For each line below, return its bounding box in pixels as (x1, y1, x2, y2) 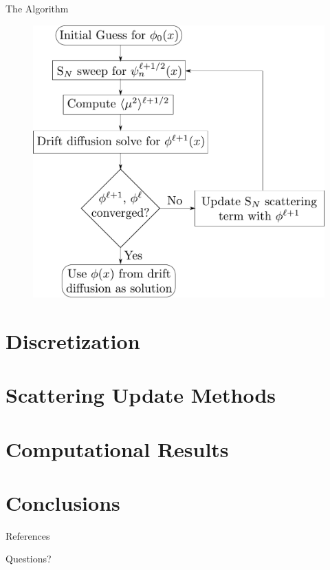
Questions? (5, 551, 52, 566)
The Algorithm (5, 1, 69, 15)
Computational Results (5, 434, 229, 463)
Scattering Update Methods (5, 381, 276, 409)
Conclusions (5, 488, 120, 516)
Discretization (5, 326, 140, 355)
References (5, 528, 50, 542)
